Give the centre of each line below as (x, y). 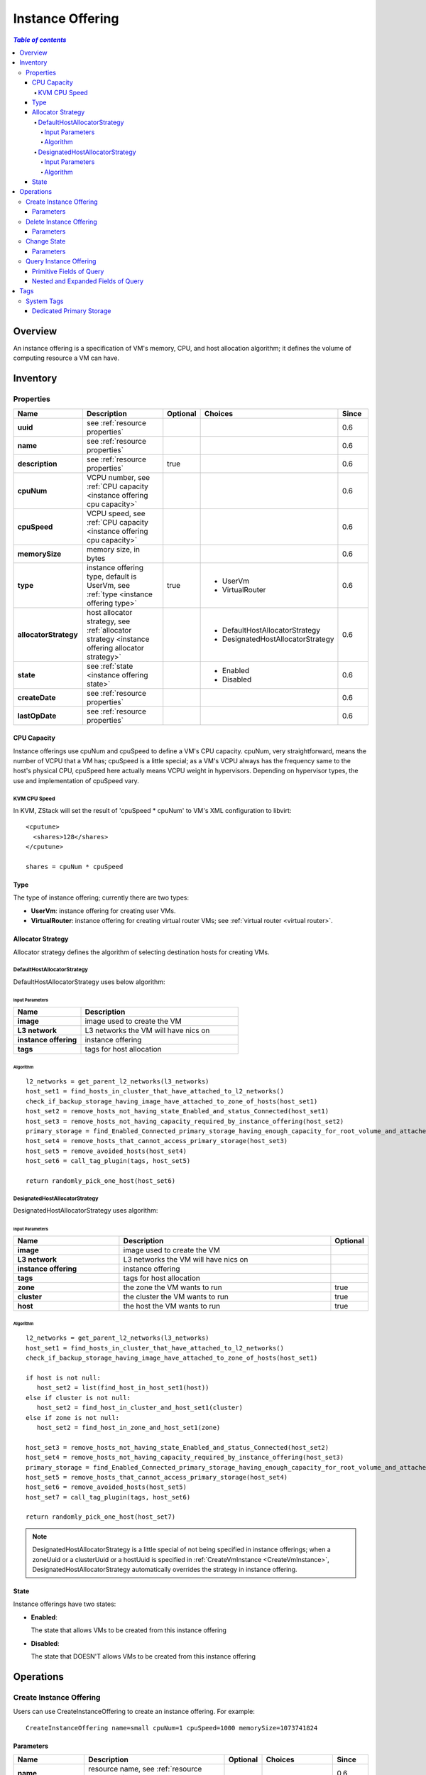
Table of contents (40, 40)
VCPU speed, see (116, 513)
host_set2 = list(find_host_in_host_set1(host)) (123, 1388)
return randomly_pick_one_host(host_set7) (101, 1517)
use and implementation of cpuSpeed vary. (76, 780)
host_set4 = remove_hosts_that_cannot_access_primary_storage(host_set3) (157, 1141)
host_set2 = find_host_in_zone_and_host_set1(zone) (129, 1427)
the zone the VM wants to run (173, 1287)
